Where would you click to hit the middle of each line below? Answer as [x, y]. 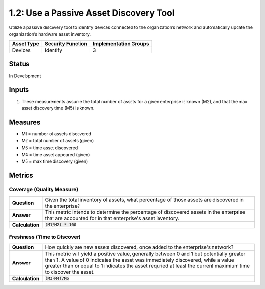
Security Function [66, 44]
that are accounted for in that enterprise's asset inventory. [112, 218]
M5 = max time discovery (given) [55, 161]
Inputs [19, 90]
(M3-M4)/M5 [57, 278]
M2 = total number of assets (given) [58, 141]
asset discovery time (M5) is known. [58, 108]
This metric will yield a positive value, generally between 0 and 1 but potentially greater [145, 254]
